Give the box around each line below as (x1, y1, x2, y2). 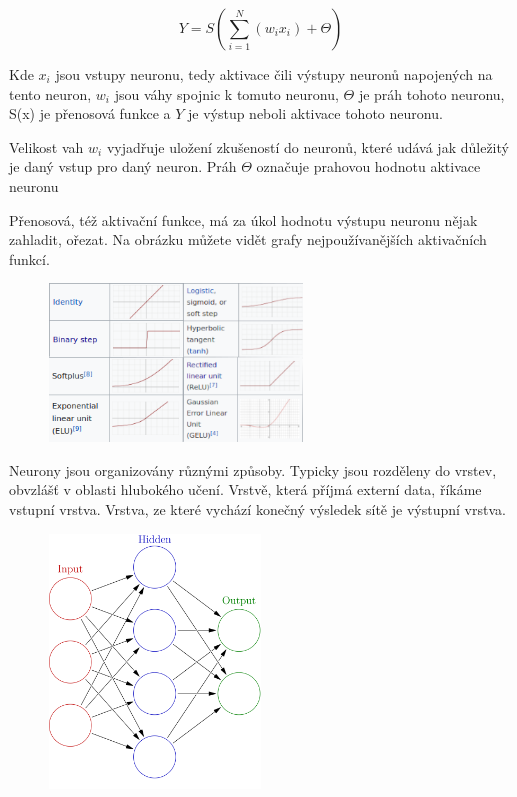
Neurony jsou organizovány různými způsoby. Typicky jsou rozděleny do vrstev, (9, 459, 497, 480)
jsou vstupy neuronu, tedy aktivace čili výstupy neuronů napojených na (55, 64, 493, 84)
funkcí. (9, 248, 50, 269)
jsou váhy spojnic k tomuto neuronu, (114, 83, 339, 104)
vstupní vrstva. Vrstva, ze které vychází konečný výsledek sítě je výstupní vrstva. (9, 499, 506, 520)
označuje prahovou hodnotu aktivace (256, 156, 481, 177)
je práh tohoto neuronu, (358, 83, 505, 104)
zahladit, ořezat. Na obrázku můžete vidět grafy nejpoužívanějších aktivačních (9, 229, 487, 250)
